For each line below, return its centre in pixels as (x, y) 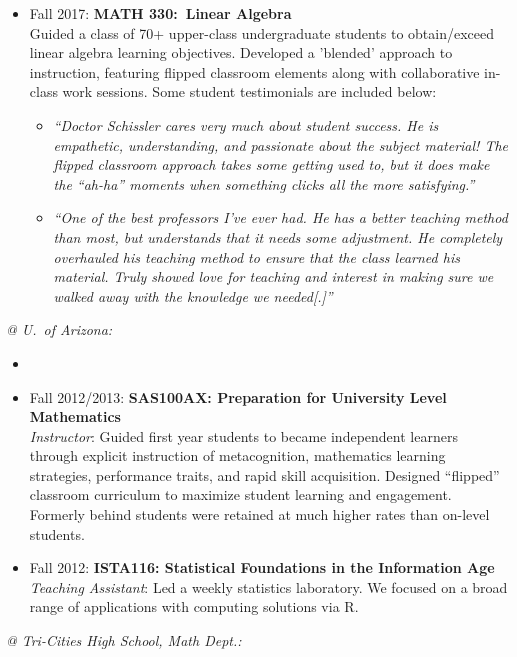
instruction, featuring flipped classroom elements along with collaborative (254, 71)
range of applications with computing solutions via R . (194, 606)
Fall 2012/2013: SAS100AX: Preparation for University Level (238, 396)
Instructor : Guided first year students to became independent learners (243, 435)
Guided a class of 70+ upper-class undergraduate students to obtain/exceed (262, 32)
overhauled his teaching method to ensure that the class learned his (256, 256)
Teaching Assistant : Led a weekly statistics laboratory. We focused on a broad (268, 586)
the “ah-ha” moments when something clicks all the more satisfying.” (264, 183)
